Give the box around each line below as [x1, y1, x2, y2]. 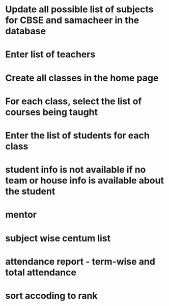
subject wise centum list [5, 232, 111, 244]
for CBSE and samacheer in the [5, 14, 139, 26]
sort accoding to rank [5, 290, 98, 301]
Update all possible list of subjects [5, 4, 154, 15]
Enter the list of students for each [5, 129, 150, 141]
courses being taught [5, 106, 98, 118]
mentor [5, 209, 37, 221]
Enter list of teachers [5, 49, 96, 60]
